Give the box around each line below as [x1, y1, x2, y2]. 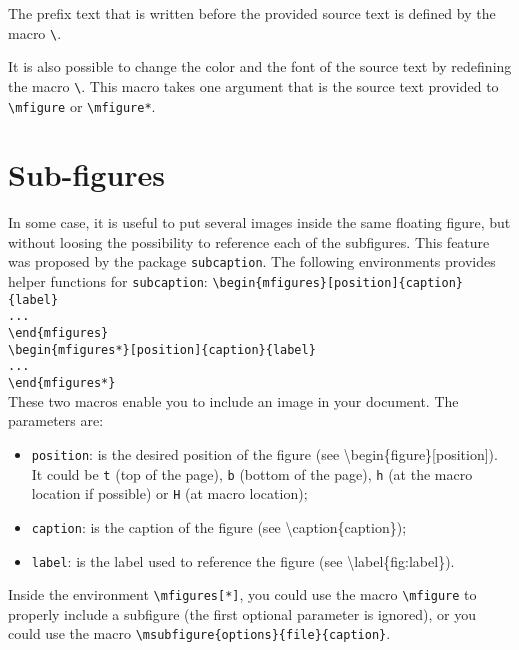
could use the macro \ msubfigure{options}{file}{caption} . [8, 623, 391, 644]
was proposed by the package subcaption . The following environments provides [8, 251, 496, 272]
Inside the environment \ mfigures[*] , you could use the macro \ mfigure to [8, 584, 477, 605]
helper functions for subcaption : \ [8, 271, 220, 292]
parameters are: [8, 410, 104, 431]
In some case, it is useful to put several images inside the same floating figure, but [8, 212, 511, 233]
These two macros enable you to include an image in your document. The [8, 390, 459, 411]
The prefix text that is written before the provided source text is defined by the [8, 3, 496, 23]
